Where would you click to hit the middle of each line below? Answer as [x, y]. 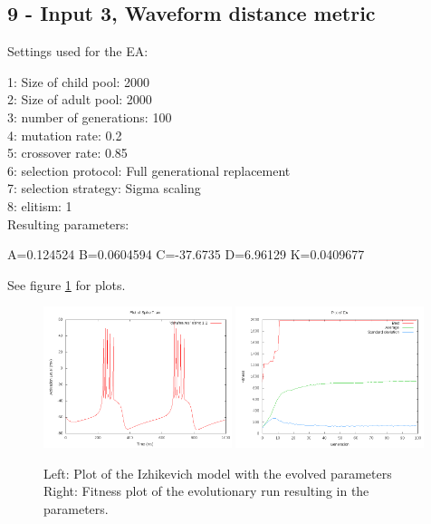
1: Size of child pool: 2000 [79, 81]
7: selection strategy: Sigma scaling [104, 188]
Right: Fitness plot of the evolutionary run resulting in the [206, 491]
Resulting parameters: [68, 223]
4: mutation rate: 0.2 [65, 135]
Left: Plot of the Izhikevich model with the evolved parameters [218, 473]
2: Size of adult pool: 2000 [80, 99]
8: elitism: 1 [40, 205]
